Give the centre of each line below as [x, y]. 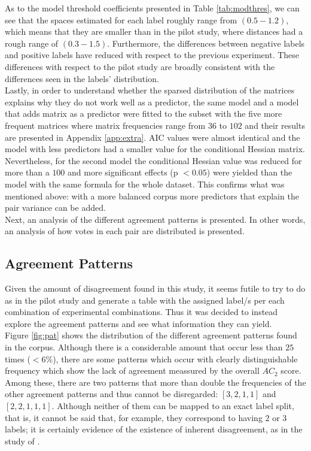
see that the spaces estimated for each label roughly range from [121, 19]
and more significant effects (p [123, 172]
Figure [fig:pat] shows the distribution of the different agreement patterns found [151, 335]
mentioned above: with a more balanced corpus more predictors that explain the [152, 196]
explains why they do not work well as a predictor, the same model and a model [152, 102]
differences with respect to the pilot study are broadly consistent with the [140, 66]
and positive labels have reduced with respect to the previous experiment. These [152, 55]
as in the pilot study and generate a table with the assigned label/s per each [145, 300]
